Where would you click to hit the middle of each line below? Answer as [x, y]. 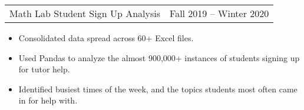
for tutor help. [44, 69]
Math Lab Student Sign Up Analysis [85, 13]
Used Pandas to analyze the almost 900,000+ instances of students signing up [159, 57]
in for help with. [48, 100]
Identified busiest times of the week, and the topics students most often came [158, 89]
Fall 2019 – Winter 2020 [219, 13]
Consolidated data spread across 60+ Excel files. [106, 38]
